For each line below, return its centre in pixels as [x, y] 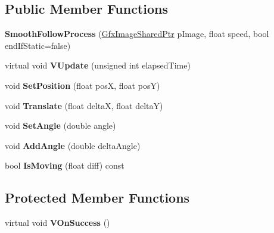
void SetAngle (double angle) [60, 125]
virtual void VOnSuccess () [57, 223]
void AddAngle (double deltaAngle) [73, 145]
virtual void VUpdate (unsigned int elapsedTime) [98, 65]
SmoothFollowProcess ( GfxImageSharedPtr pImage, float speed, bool [137, 34]
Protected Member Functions [97, 198]
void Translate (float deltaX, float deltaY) [84, 105]
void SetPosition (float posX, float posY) [82, 85]
